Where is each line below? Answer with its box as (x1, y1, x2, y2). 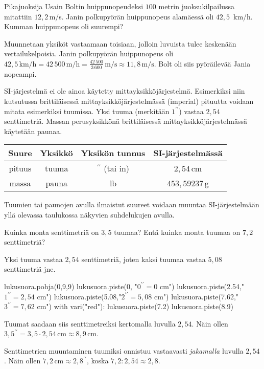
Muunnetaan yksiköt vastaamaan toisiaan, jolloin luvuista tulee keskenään (4, 38, 236, 49)
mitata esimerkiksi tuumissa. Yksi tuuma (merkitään (4, 105, 170, 116)
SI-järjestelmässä (153, 147, 223, 159)
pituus (9, 162, 32, 175)
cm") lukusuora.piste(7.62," (154, 291, 239, 301)
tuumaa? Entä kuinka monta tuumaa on (114, 226, 241, 237)
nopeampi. (4, 68, 37, 79)
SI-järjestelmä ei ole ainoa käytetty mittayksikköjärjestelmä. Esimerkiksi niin (4, 85, 245, 96)
